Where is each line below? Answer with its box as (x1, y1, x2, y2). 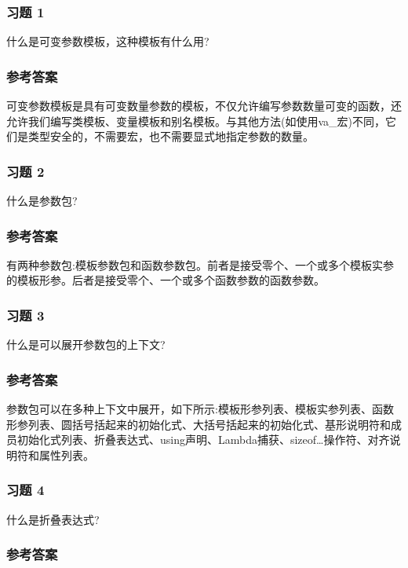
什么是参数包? (6, 192, 78, 209)
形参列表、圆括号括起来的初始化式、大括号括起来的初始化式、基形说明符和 (6, 416, 391, 432)
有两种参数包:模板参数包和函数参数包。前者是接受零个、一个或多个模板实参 (6, 256, 394, 273)
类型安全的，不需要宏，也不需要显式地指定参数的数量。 (27, 128, 314, 145)
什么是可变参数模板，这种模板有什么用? (6, 33, 209, 49)
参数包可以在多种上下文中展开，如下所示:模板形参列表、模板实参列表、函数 (6, 401, 394, 417)
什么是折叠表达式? (6, 511, 100, 527)
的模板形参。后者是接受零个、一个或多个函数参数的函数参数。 (6, 272, 325, 288)
